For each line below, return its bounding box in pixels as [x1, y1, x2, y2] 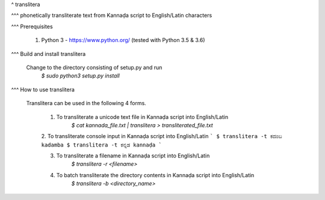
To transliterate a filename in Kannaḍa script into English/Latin [56, 152, 210, 159]
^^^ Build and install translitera [11, 50, 86, 57]
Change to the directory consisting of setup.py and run [26, 64, 162, 71]
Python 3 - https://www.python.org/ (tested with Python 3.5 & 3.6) [41, 37, 205, 44]
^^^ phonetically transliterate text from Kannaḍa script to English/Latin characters [11, 12, 212, 19]
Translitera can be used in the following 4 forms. [26, 100, 147, 107]
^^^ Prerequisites [11, 23, 54, 30]
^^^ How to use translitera [11, 86, 75, 93]
